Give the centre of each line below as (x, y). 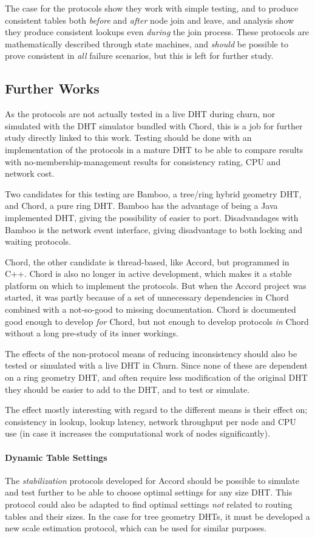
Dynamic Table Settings (56, 457)
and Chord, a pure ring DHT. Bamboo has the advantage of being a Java (141, 206)
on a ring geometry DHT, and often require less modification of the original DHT (156, 377)
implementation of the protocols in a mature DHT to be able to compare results (154, 149)
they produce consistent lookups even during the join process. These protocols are (157, 32)
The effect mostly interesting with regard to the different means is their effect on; (156, 410)
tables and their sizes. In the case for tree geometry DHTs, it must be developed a (157, 516)
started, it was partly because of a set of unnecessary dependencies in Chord (147, 297)
